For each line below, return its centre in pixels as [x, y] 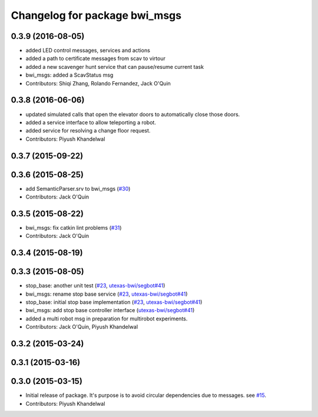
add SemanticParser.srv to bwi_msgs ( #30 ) [78, 188]
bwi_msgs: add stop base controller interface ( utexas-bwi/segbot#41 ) [110, 310]
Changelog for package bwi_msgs [96, 15]
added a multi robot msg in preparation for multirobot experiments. [107, 319]
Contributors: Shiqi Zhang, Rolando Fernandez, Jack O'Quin [98, 83]
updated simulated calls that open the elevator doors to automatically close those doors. [133, 114]
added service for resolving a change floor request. [88, 131]
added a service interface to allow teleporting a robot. [91, 122]
